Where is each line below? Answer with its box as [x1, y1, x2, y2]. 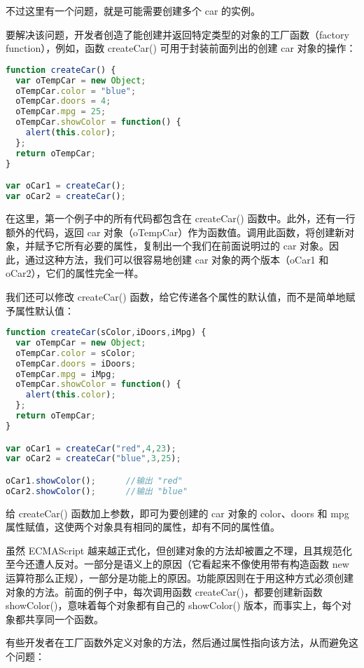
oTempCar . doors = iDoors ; [15, 358, 136, 369]
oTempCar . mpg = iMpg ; [15, 369, 116, 379]
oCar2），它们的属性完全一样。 [6, 266, 144, 280]
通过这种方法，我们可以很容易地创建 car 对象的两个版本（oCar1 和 [24, 252, 329, 266]
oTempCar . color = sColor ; [15, 348, 136, 358]
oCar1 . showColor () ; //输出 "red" [6, 475, 183, 486]
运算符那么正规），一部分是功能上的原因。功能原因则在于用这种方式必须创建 [6, 571, 353, 585]
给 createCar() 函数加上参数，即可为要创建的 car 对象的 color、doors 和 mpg [6, 505, 349, 520]
